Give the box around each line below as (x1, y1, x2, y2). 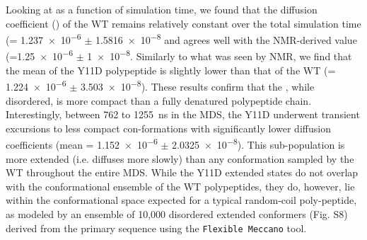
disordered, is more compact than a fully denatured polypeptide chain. (6, 93, 312, 108)
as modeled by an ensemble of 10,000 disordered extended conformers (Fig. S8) (6, 206, 348, 221)
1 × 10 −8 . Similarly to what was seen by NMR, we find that (87, 47, 352, 64)
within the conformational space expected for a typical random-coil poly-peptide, (6, 193, 357, 207)
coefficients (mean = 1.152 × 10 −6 (6, 135, 158, 152)
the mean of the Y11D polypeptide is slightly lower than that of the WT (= (6, 62, 336, 77)
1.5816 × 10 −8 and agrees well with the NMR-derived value (95, 30, 357, 47)
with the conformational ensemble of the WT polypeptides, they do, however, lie (6, 178, 355, 193)
